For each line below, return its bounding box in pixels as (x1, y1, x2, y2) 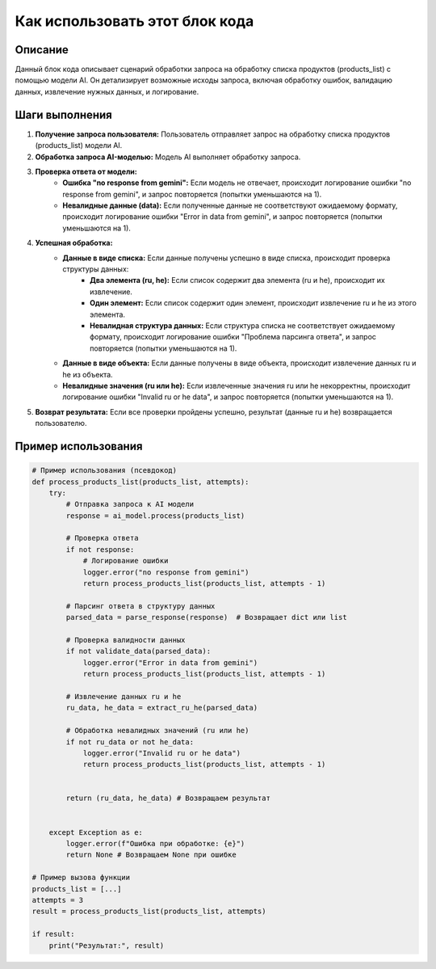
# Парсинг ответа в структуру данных (65, 601, 216, 610)
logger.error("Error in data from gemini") (82, 658, 258, 667)
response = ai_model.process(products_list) (65, 511, 245, 520)
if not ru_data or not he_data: (65, 737, 194, 747)
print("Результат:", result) (48, 941, 165, 950)
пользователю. (35, 419, 87, 428)
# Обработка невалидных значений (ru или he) (65, 726, 249, 735)
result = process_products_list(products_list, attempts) (31, 907, 266, 916)
